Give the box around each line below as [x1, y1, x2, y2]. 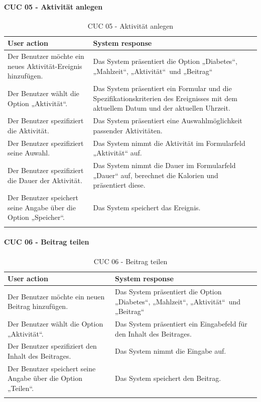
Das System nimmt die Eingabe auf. [115, 346, 226, 356]
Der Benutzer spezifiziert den [8, 341, 97, 351]
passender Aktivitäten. [93, 125, 163, 135]
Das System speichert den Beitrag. [115, 373, 221, 383]
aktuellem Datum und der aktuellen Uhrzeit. [93, 103, 230, 113]
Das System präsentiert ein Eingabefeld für [115, 318, 247, 329]
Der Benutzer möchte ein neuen [8, 291, 105, 301]
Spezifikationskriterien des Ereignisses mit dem [93, 93, 237, 103]
